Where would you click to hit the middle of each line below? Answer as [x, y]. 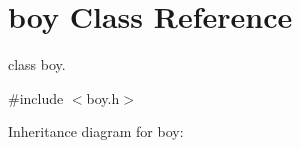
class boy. [37, 64]
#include [36, 97]
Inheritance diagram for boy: [96, 131]
